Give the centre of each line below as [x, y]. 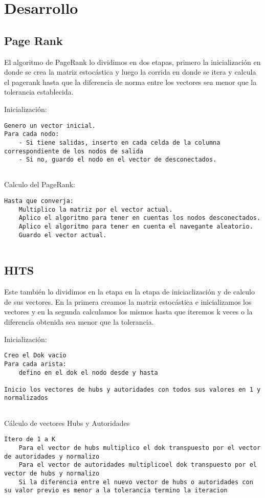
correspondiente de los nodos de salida [74, 151]
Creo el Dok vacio [35, 356]
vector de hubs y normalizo [52, 473]
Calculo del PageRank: [40, 184]
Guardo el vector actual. [63, 235]
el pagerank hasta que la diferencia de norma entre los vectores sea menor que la [130, 82]
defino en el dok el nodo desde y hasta [88, 372]
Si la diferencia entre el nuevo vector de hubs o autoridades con [136, 482]
